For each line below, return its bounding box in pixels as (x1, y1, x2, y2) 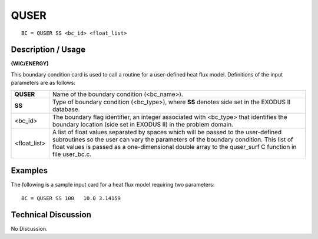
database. (52, 105, 80, 113)
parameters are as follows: (11, 79, 76, 87)
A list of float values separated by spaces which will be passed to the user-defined (52, 128, 282, 136)
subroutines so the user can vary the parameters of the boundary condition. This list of (52, 135, 294, 144)
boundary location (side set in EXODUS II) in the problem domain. (52, 120, 234, 128)
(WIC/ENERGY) (11, 60, 49, 67)
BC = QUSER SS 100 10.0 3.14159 (21, 195, 121, 201)
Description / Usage (11, 45, 85, 55)
